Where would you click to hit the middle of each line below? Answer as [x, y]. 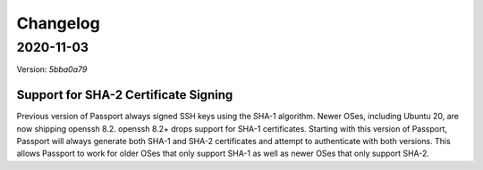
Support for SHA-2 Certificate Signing [125, 95]
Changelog [58, 23]
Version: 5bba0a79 [52, 69]
